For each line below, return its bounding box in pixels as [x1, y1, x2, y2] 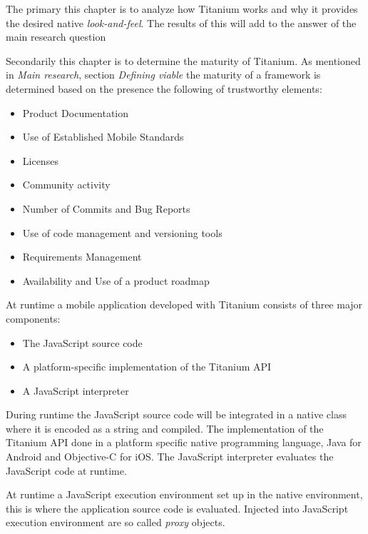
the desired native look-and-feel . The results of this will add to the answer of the [6, 15, 357, 30]
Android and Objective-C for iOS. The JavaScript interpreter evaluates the [6, 449, 334, 464]
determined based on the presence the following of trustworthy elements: [6, 81, 322, 96]
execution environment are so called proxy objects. [6, 515, 225, 530]
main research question [6, 29, 106, 44]
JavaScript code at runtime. [6, 463, 127, 478]
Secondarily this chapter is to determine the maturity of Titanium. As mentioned [6, 53, 361, 68]
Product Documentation [22, 105, 129, 120]
